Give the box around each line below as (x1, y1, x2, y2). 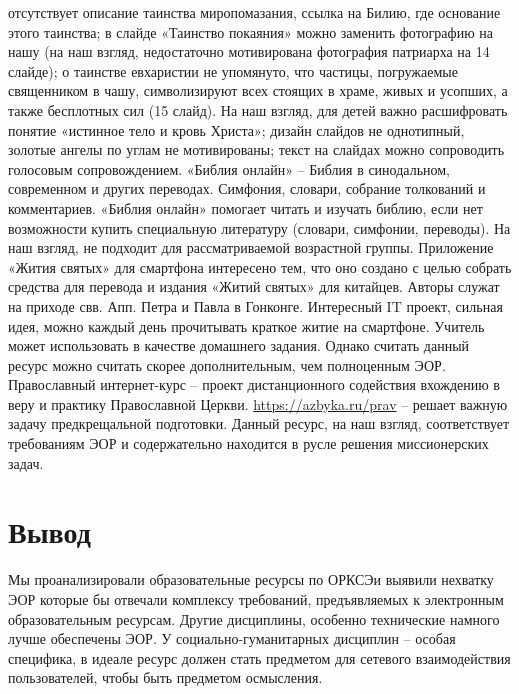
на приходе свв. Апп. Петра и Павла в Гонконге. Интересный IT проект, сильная (8, 295, 503, 316)
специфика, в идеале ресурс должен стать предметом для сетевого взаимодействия (8, 647, 511, 668)
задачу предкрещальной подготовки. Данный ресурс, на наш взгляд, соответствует (8, 413, 510, 434)
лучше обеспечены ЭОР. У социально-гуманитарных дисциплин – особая (8, 628, 456, 649)
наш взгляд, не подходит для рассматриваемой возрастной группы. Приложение (8, 237, 494, 258)
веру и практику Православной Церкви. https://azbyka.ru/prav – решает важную (8, 393, 508, 414)
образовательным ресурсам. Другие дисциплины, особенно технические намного (8, 608, 500, 629)
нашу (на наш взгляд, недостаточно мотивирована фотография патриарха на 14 (8, 41, 490, 62)
